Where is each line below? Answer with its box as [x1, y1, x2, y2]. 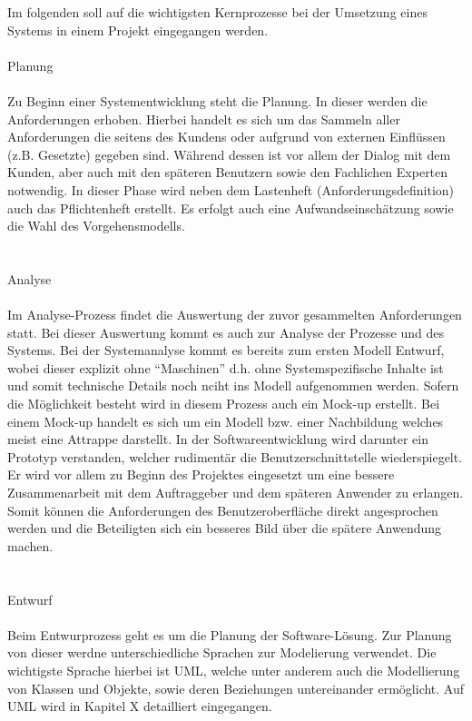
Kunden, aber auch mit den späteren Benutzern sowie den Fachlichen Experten [7, 163, 448, 182]
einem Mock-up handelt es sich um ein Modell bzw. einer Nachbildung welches [7, 411, 444, 430]
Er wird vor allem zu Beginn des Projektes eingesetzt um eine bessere [7, 465, 395, 484]
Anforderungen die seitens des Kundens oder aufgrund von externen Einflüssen [7, 127, 446, 146]
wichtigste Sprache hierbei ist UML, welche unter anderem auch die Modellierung [7, 660, 460, 679]
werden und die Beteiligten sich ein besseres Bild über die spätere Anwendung [7, 519, 442, 538]
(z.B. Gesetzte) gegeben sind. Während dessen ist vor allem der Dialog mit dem [7, 144, 451, 163]
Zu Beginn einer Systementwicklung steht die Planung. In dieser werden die [7, 91, 428, 110]
